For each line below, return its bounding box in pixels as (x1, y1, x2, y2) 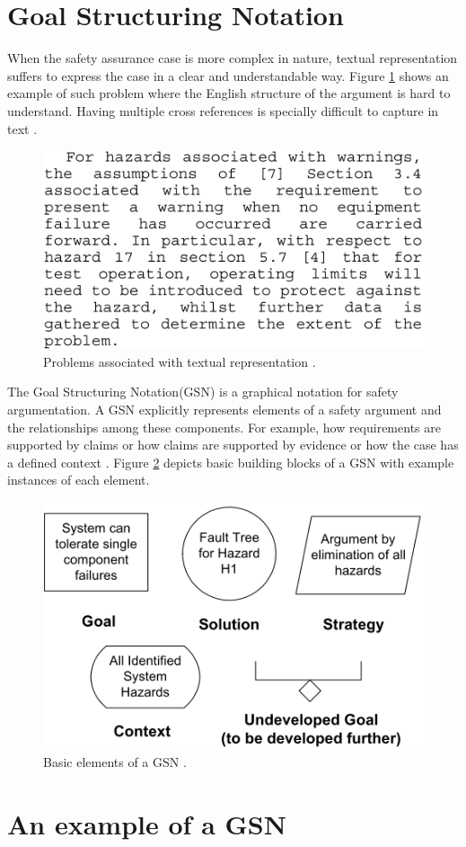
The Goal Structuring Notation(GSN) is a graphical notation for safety (7, 382, 399, 401)
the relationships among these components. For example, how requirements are (7, 417, 441, 436)
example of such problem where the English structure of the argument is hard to (7, 84, 451, 103)
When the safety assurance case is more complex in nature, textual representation (7, 49, 458, 67)
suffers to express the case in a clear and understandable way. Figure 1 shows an (7, 66, 449, 85)
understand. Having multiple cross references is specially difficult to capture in (7, 101, 439, 120)
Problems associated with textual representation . (43, 352, 316, 370)
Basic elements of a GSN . (43, 753, 187, 771)
